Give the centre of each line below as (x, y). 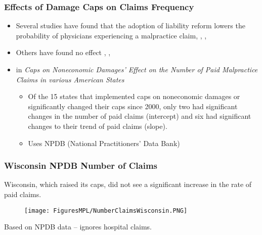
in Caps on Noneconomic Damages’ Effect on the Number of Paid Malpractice (137, 69)
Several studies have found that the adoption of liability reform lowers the (130, 26)
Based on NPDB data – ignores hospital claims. (78, 227)
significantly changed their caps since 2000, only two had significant (133, 106)
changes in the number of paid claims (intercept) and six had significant (140, 116)
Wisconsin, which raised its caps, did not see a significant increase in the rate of (128, 184)
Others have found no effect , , (63, 52)
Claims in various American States (70, 79)
